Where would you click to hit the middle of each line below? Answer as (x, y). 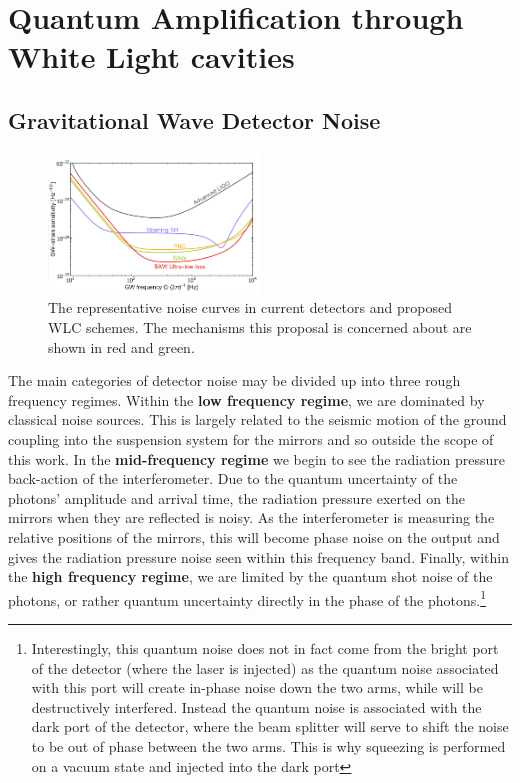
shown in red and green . (121, 346)
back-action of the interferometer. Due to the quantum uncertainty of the (233, 478)
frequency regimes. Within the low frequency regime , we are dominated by (246, 399)
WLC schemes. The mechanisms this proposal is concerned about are (260, 326)
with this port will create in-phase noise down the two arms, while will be (257, 687)
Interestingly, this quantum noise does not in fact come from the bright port (265, 647)
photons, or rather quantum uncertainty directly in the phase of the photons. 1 (247, 598)
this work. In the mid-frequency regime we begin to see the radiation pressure (257, 458)
